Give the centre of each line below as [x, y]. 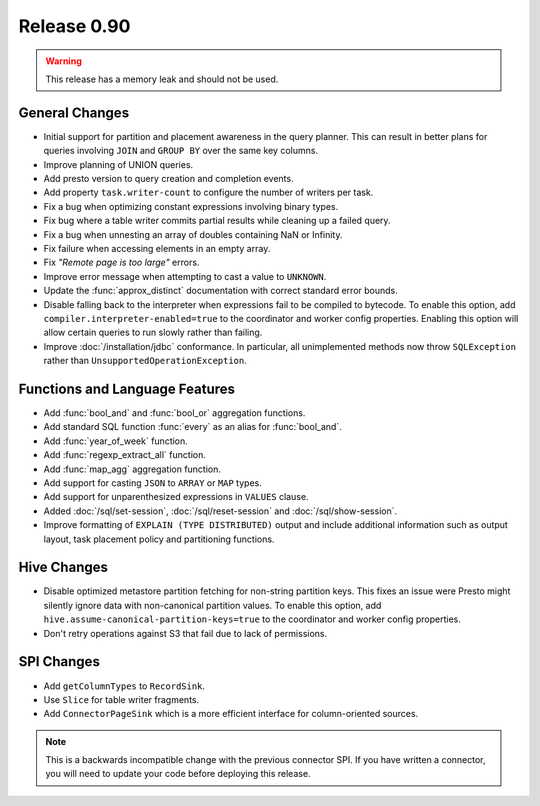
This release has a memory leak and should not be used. [162, 79]
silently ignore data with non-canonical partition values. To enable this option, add [212, 605]
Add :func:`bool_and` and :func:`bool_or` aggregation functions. [174, 413]
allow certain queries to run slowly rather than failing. [153, 332]
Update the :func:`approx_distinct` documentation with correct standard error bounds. [221, 291]
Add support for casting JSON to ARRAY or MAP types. [152, 482]
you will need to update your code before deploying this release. [178, 774]
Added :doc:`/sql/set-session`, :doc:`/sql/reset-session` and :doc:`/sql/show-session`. [220, 511]
